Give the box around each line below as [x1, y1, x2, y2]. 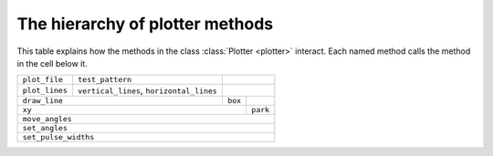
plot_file [22, 75, 64, 85]
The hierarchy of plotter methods [16, 14, 274, 34]
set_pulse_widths [22, 132, 95, 142]
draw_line [22, 96, 64, 106]
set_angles [22, 123, 68, 133]
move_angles [22, 114, 72, 124]
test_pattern [78, 75, 132, 85]
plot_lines [22, 85, 68, 95]
